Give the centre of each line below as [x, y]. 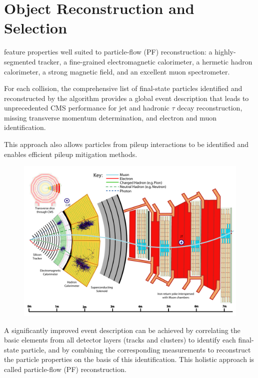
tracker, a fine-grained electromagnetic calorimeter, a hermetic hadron [145, 61]
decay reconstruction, [210, 108]
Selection [36, 28]
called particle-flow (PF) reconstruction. [65, 369]
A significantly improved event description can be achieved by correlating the [122, 330]
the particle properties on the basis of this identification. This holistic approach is [129, 359]
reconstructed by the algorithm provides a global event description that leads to [126, 98]
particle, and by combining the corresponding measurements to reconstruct [136, 349]
